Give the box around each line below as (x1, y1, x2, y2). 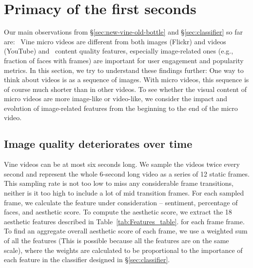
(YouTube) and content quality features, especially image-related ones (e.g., (4, 46, 234, 56)
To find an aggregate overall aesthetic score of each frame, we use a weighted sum (4, 226, 248, 236)
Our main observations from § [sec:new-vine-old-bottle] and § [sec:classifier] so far (4, 27, 243, 37)
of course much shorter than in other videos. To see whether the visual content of (4, 84, 247, 94)
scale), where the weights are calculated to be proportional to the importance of (4, 245, 243, 255)
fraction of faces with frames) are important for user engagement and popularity (4, 55, 244, 65)
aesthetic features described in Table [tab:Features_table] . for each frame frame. (4, 216, 245, 226)
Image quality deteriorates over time (4, 136, 193, 151)
